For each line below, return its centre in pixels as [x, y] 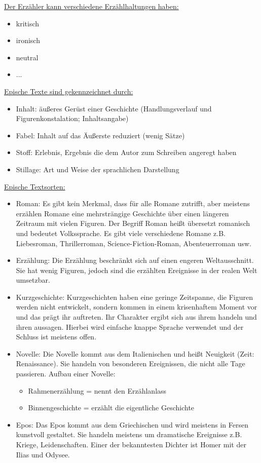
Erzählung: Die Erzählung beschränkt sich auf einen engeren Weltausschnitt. [135, 260]
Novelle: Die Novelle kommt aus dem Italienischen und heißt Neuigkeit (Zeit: [135, 353]
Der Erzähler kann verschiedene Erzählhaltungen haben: [91, 6]
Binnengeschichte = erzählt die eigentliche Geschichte [111, 408]
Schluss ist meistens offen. [56, 337]
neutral [27, 57]
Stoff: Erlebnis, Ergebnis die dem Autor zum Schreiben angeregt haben [126, 152]
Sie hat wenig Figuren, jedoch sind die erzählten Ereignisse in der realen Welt [137, 270]
